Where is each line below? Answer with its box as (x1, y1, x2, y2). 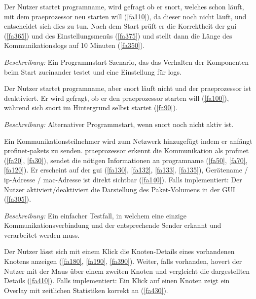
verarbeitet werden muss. (4, 229, 80, 240)
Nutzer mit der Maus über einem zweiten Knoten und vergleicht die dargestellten (4, 265, 250, 276)
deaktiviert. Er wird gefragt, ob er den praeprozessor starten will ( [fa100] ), (4, 92, 229, 103)
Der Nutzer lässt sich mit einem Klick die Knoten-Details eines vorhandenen (4, 246, 235, 256)
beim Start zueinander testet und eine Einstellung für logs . (4, 66, 182, 77)
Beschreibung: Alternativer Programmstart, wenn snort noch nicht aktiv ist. (4, 119, 234, 129)
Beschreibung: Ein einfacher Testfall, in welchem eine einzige (4, 210, 186, 220)
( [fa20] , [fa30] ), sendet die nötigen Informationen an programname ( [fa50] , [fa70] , (4, 155, 248, 165)
